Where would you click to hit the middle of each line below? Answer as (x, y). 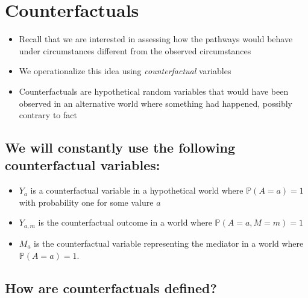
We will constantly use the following (120, 147)
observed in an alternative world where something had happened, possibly (156, 103)
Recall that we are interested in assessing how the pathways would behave (156, 39)
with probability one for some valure (86, 202)
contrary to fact (48, 115)
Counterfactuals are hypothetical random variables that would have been (154, 91)
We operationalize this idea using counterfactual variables (125, 71)
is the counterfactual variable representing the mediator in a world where (169, 243)
